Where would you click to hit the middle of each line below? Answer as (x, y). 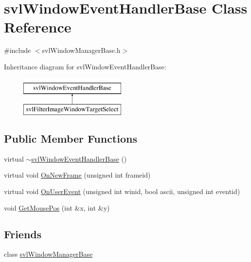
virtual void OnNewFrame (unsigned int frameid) (77, 175)
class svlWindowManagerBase (48, 254)
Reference (38, 27)
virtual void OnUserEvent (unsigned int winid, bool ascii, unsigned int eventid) (122, 191)
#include (18, 50)
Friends (23, 234)
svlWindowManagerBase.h (81, 50)
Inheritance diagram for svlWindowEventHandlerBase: (85, 66)
